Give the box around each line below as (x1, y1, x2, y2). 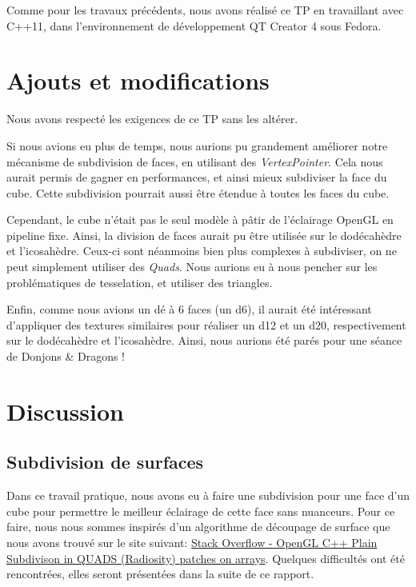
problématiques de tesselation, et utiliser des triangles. (6, 274, 273, 290)
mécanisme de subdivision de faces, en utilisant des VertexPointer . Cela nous (6, 153, 383, 170)
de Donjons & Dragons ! (6, 348, 125, 365)
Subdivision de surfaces (6, 449, 204, 474)
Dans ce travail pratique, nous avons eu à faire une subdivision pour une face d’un (6, 487, 410, 504)
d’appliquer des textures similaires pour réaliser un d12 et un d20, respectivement (6, 316, 406, 333)
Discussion (6, 394, 124, 427)
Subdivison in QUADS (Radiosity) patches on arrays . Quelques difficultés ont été (6, 549, 405, 566)
